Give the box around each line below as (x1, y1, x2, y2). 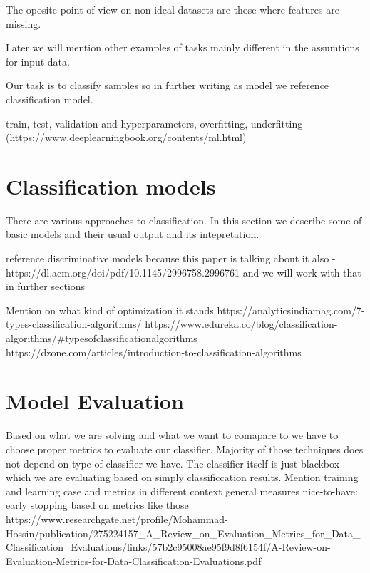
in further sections (6, 279, 86, 294)
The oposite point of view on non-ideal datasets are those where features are (6, 2, 339, 16)
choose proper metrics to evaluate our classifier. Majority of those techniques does (6, 441, 364, 456)
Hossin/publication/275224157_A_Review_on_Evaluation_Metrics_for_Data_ (6, 525, 361, 540)
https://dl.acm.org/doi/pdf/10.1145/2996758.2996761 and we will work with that (6, 264, 361, 279)
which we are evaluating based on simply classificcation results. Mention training (6, 470, 359, 485)
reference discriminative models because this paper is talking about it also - (6, 251, 336, 266)
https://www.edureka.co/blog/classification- (145, 316, 338, 331)
